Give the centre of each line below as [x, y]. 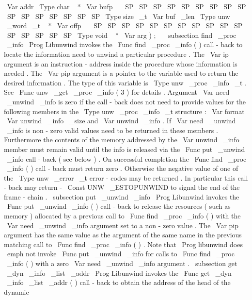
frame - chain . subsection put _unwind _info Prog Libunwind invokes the [122, 196]
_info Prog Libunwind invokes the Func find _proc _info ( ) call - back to [125, 44]
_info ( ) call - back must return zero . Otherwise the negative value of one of [123, 168]
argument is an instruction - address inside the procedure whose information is [121, 63]
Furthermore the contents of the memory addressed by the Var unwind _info [122, 140]
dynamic [16, 292]
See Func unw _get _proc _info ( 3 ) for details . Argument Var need [117, 92]
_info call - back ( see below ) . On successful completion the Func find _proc [127, 158]
